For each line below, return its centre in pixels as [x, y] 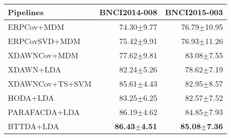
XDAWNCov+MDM [43, 55]
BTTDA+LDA [34, 126]
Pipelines [26, 12]
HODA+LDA [31, 98]
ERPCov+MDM [36, 27]
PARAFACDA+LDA [44, 112]
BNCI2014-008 [128, 12]
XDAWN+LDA [35, 69]
